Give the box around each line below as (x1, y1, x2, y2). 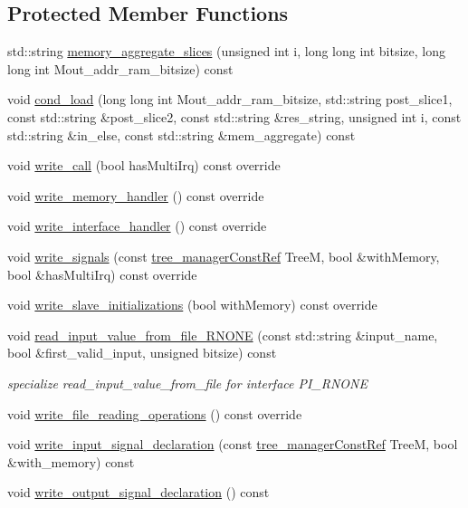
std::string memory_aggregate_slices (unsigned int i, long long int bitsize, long (7, 42, 446, 61)
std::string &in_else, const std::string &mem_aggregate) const (7, 125, 356, 144)
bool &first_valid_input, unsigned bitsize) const (7, 343, 277, 362)
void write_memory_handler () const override (7, 186, 264, 205)
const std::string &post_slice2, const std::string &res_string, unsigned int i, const (7, 107, 462, 126)
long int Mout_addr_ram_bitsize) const (7, 59, 234, 78)
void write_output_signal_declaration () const (7, 483, 270, 502)
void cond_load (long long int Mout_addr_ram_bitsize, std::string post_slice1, (7, 90, 453, 109)
